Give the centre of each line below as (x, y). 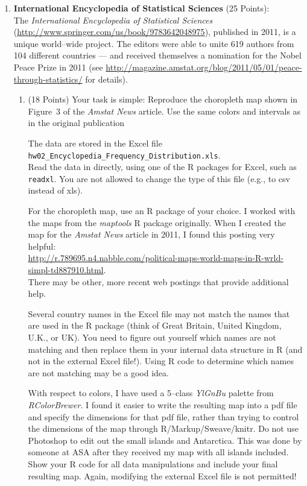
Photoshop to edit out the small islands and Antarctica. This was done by (165, 440)
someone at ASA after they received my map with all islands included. (158, 452)
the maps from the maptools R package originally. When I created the (157, 222)
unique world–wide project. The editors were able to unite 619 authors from (154, 43)
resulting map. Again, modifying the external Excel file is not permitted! (162, 475)
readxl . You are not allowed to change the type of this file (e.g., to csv (159, 178)
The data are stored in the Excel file (95, 143)
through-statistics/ (48, 79)
